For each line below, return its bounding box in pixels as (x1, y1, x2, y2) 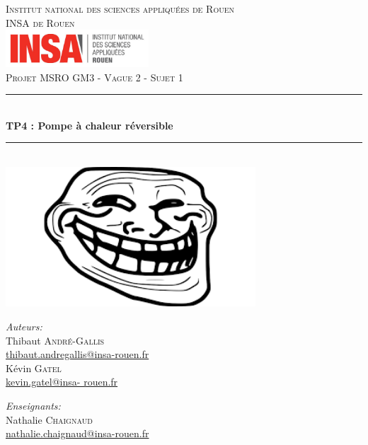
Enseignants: (6, 398, 61, 413)
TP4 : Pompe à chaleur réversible (6, 117, 173, 132)
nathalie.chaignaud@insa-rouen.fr (6, 426, 149, 441)
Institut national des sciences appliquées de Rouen (6, 1, 234, 16)
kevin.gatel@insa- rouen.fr (6, 374, 118, 389)
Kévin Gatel (6, 360, 62, 375)
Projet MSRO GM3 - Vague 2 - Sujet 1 (6, 69, 183, 84)
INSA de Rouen (6, 15, 75, 30)
